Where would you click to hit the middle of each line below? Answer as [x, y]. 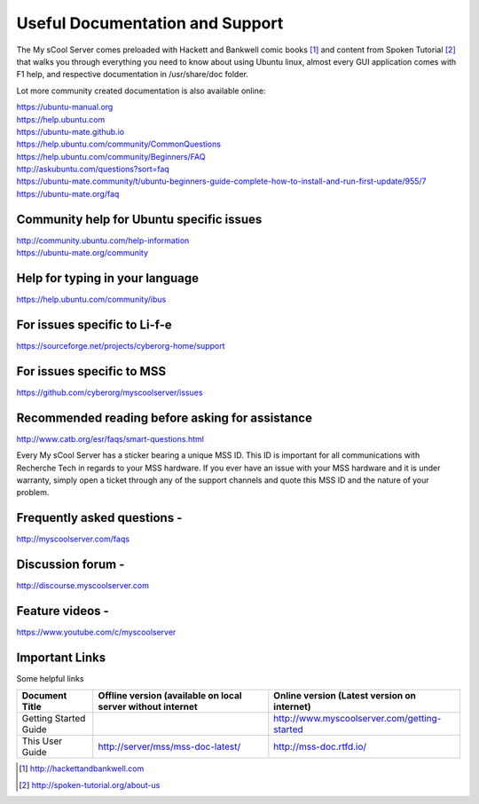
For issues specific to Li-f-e [94, 324]
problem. [33, 493]
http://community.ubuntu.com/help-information [103, 240]
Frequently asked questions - [99, 518]
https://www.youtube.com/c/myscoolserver [96, 632]
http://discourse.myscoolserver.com [83, 586]
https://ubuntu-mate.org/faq [68, 193]
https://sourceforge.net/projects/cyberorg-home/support [121, 345]
